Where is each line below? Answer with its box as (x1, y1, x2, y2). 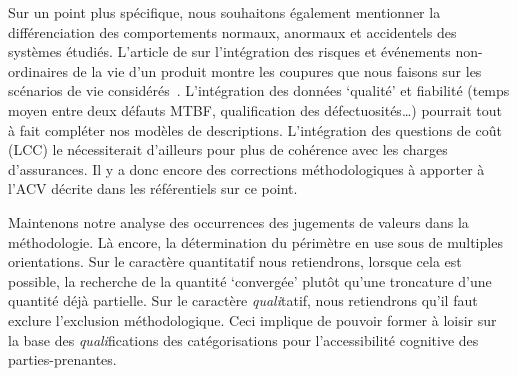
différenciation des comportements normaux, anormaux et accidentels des (8, 21, 457, 42)
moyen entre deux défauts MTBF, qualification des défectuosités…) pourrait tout (8, 99, 502, 120)
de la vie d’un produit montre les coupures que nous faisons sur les (72, 60, 482, 81)
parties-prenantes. (8, 349, 117, 370)
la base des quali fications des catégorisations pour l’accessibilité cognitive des (8, 329, 479, 350)
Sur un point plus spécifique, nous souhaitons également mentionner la (8, 2, 441, 22)
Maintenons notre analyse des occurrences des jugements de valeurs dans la (8, 211, 469, 232)
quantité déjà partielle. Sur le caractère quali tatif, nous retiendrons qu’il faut (8, 290, 478, 311)
